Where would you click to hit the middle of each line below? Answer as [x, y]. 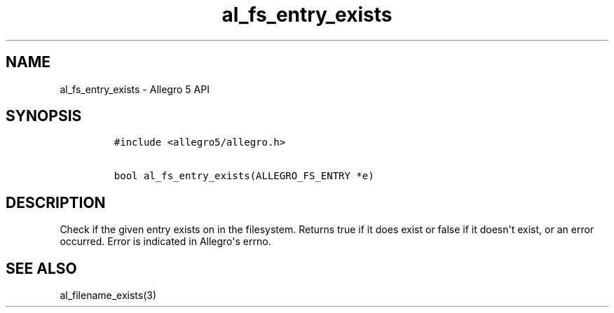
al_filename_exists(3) [108, 295]
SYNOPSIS [44, 116]
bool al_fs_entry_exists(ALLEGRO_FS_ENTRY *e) [244, 176]
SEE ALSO [41, 268]
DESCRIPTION [56, 202]
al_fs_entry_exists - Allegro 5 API [135, 89]
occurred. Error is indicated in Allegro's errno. [165, 242]
